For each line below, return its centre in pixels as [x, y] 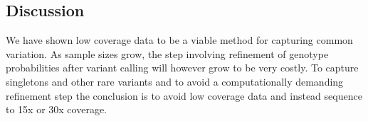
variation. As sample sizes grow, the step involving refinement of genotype [167, 53]
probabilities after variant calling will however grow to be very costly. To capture [182, 68]
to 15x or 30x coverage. [57, 109]
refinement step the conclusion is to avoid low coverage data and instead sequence [184, 95]
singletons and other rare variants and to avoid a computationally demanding [175, 81]
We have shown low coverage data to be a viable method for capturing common [179, 40]
